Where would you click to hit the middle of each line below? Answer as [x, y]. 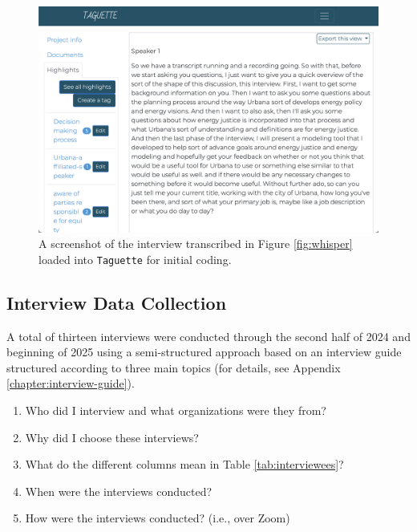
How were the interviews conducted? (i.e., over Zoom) [158, 518]
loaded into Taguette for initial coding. [135, 259]
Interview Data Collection [117, 302]
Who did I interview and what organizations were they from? [176, 410]
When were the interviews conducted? [119, 491]
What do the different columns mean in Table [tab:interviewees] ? [184, 464]
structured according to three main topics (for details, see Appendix [174, 367]
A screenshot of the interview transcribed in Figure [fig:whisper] [196, 244]
